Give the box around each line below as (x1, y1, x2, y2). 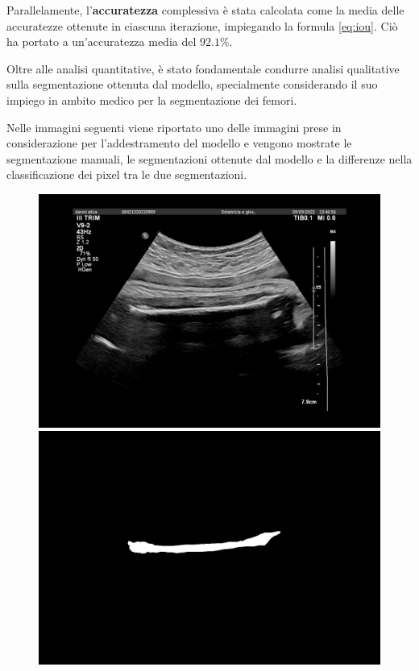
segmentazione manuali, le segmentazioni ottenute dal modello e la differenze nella (6, 150, 413, 167)
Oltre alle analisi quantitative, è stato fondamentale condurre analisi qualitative (6, 60, 400, 77)
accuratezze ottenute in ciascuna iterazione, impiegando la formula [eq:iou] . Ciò (6, 17, 398, 34)
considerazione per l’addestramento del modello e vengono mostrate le (6, 135, 352, 151)
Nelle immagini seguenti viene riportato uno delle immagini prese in (6, 118, 342, 135)
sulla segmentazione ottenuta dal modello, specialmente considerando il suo (6, 76, 378, 93)
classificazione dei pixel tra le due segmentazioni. (6, 166, 247, 183)
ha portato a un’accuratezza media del (6, 33, 197, 50)
